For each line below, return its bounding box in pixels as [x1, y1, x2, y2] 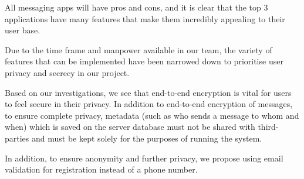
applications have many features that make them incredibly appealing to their [5, 12, 285, 25]
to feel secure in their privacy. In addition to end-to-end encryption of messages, [5, 98, 293, 110]
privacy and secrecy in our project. [5, 66, 130, 78]
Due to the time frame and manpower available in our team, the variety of [5, 43, 272, 56]
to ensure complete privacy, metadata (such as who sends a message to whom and [5, 109, 299, 121]
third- [258, 121, 279, 133]
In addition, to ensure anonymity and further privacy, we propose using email [5, 152, 283, 164]
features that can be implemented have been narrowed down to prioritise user [5, 55, 283, 67]
